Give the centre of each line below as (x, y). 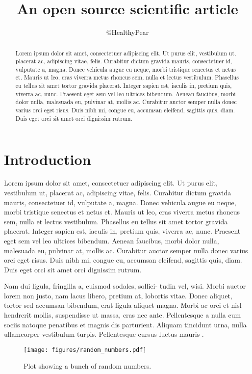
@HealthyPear (127, 32)
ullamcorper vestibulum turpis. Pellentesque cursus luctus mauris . (104, 334)
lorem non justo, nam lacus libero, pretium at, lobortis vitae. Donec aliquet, (118, 295)
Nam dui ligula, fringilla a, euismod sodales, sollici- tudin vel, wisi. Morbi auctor (125, 286)
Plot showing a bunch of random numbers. (88, 365)
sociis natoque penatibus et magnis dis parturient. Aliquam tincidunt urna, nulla (125, 324)
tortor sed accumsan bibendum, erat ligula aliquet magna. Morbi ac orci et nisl (123, 305)
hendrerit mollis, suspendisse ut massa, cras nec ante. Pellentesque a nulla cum (123, 315)
